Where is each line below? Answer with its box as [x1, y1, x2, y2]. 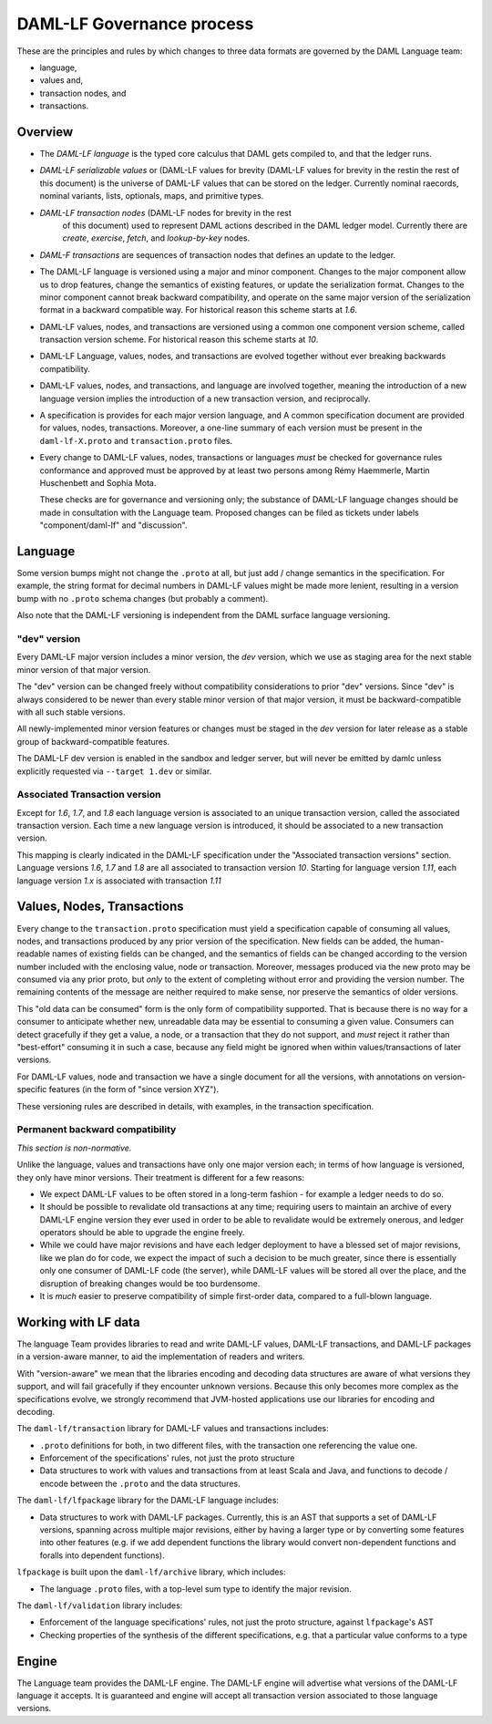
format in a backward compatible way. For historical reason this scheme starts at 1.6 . [39, 305, 358, 315]
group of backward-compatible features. [16, 736, 170, 747]
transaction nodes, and [39, 88, 127, 98]
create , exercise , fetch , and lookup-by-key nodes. [62, 232, 251, 243]
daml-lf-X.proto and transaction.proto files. [39, 435, 232, 446]
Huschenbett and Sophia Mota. [39, 478, 157, 488]
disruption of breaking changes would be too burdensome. [39, 1277, 261, 1289]
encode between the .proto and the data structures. [39, 1478, 241, 1489]
